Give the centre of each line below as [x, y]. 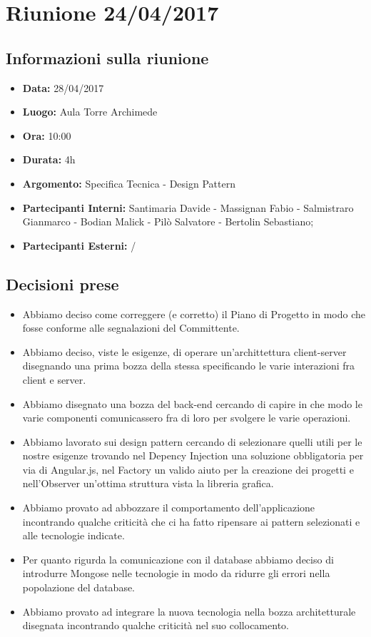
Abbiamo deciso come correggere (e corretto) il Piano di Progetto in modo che [194, 314]
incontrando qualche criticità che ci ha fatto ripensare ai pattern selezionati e [191, 521]
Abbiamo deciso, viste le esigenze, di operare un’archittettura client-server [184, 351]
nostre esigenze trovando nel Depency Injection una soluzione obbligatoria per [193, 455]
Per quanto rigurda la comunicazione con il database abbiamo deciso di [178, 559]
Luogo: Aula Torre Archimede [90, 112]
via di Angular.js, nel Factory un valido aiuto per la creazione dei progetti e [188, 469]
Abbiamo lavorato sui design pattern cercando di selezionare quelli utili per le [192, 441]
